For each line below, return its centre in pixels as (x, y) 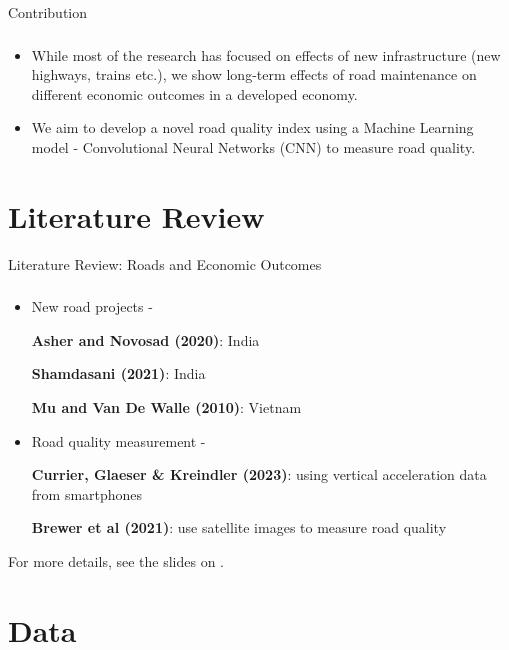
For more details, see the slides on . (116, 560)
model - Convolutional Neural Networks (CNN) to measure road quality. (253, 146)
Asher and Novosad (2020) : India (145, 339)
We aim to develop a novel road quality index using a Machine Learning (252, 127)
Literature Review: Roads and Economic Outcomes (165, 263)
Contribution (48, 12)
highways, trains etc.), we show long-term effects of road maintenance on (254, 74)
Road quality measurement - (118, 440)
